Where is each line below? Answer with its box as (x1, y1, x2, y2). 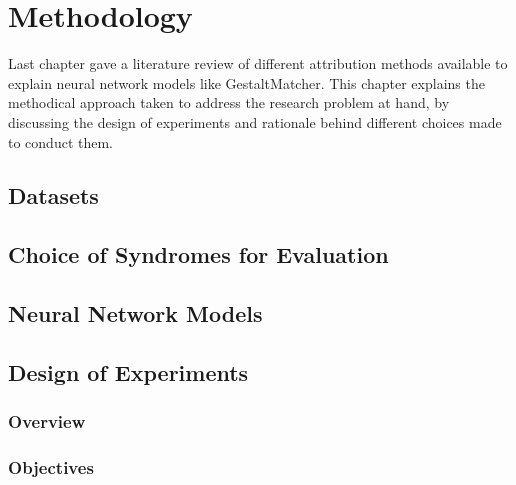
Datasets (8, 180, 99, 211)
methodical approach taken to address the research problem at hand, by (8, 92, 450, 113)
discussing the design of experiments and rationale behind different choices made (8, 111, 502, 132)
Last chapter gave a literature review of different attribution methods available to (8, 53, 508, 74)
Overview (8, 409, 86, 434)
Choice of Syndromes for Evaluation (8, 239, 389, 270)
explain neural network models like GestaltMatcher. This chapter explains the (8, 72, 485, 93)
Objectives (8, 454, 94, 479)
